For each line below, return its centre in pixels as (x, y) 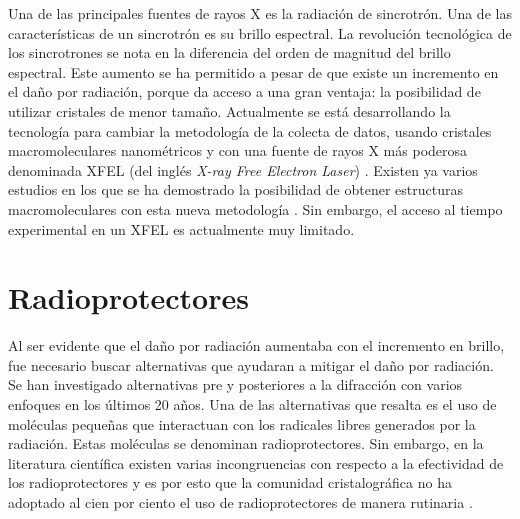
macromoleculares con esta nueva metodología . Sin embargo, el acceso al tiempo (255, 208)
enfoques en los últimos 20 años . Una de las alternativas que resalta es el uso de (252, 404)
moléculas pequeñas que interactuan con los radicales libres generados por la (242, 423)
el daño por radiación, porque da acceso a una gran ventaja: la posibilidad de (244, 91)
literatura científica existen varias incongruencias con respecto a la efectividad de (256, 462)
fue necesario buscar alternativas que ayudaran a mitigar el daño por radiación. (251, 364)
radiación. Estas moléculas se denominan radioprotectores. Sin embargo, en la (246, 443)
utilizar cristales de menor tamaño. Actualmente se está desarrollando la (229, 110)
